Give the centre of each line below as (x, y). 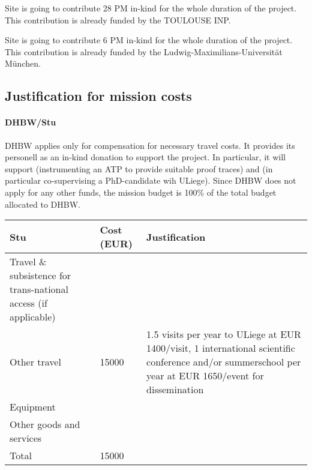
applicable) (33, 317)
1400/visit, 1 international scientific (221, 348)
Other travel (35, 362)
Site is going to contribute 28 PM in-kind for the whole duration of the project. (151, 8)
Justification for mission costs (98, 96)
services (26, 438)
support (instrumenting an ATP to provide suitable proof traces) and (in (139, 168)
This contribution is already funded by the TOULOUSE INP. (118, 20)
